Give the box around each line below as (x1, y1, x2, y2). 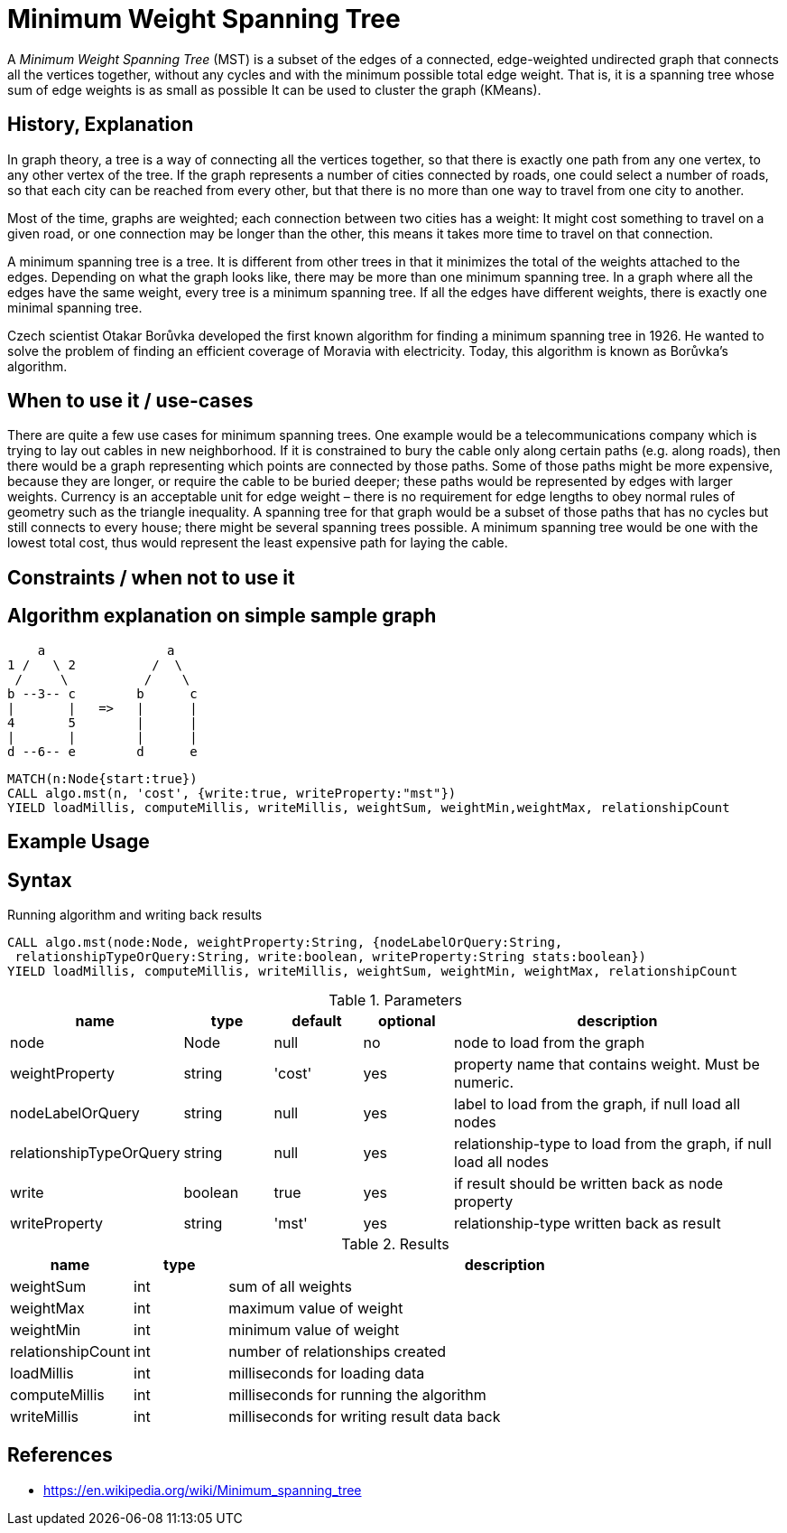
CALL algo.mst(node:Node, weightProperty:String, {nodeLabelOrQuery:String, (7, 934, 563, 949)
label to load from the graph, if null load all (454, 1094, 741, 1113)
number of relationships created (228, 1341, 447, 1360)
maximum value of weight (228, 1298, 403, 1317)
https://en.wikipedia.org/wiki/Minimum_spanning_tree (43, 1482, 362, 1498)
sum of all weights (228, 1276, 352, 1295)
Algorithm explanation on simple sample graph (7, 604, 437, 628)
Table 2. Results (341, 1234, 449, 1253)
